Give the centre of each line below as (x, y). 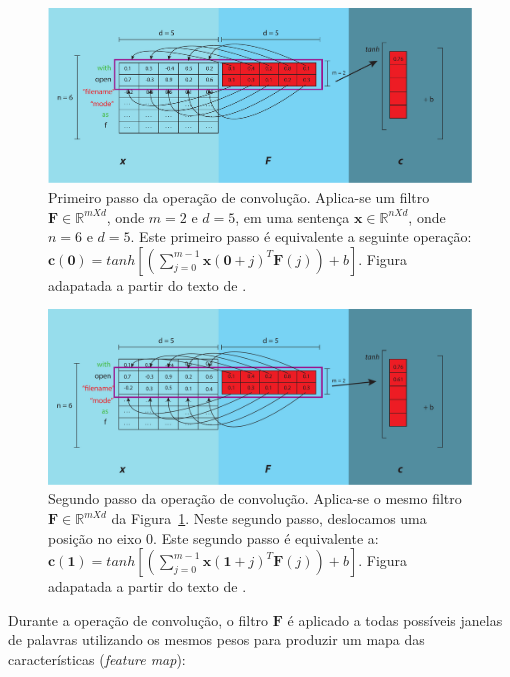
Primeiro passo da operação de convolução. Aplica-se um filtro (239, 196)
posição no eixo (95, 537)
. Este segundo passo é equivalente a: (266, 537)
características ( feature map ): (97, 659)
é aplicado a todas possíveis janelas (395, 619)
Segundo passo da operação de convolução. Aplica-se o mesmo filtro (255, 498)
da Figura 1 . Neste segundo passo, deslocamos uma (269, 518)
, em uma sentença (292, 216)
